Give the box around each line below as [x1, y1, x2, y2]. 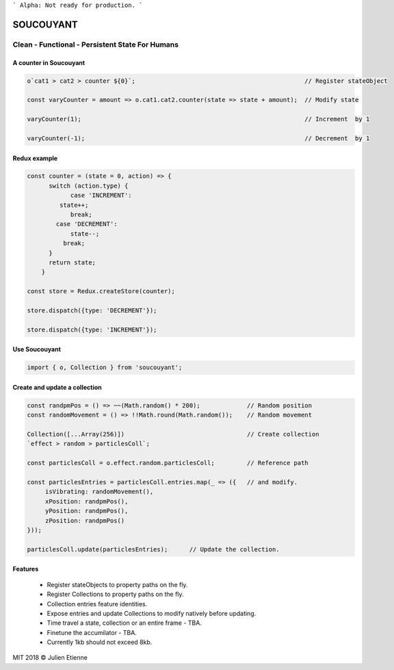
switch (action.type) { [49, 182, 129, 190]
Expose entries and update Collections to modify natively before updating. [47, 609, 257, 617]
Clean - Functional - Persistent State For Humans [12, 40, 179, 49]
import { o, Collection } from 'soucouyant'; [27, 364, 183, 371]
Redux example [12, 154, 58, 162]
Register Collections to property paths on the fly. [47, 590, 184, 599]
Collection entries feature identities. [47, 599, 148, 608]
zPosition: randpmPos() [44, 517, 125, 524]
